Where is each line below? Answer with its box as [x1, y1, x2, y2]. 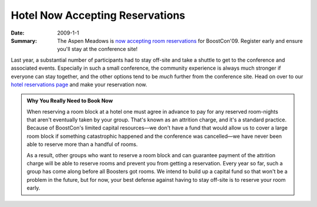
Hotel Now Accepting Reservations [11, 9, 186, 22]
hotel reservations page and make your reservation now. [11, 81, 147, 88]
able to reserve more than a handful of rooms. [26, 141, 138, 148]
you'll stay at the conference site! [57, 46, 138, 53]
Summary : [11, 37, 38, 44]
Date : [11, 29, 25, 36]
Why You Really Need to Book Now [26, 97, 113, 104]
